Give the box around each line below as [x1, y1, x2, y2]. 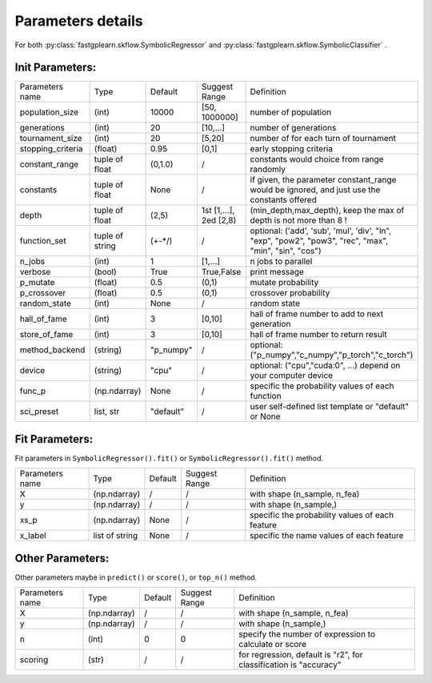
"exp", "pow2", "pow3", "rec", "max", [250, 235, 389, 247]
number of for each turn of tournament [250, 133, 396, 144]
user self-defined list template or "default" [250, 401, 410, 412]
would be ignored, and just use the [250, 184, 381, 195]
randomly [250, 164, 286, 175]
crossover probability [250, 287, 330, 299]
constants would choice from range [250, 154, 384, 165]
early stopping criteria [250, 143, 334, 155]
